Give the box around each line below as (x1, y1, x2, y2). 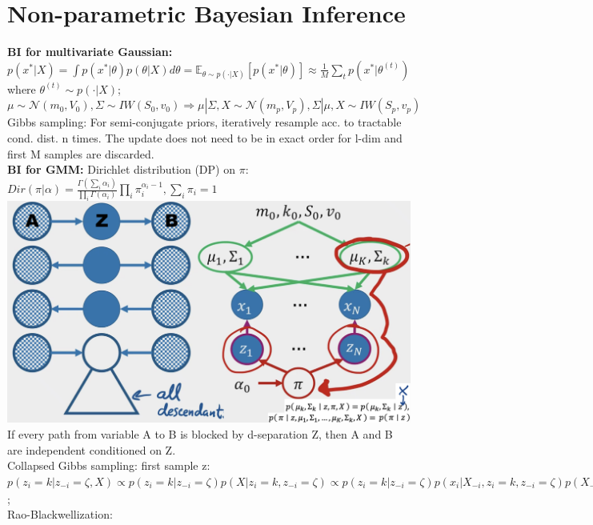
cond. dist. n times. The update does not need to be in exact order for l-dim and (7, 129, 403, 146)
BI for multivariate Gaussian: (7, 43, 173, 60)
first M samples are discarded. (7, 145, 154, 162)
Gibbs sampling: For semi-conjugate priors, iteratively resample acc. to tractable (7, 114, 402, 130)
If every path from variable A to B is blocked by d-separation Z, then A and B (7, 425, 393, 442)
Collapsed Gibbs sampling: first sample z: (7, 457, 210, 474)
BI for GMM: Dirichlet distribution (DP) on (7, 161, 235, 178)
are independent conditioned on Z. (7, 441, 176, 458)
